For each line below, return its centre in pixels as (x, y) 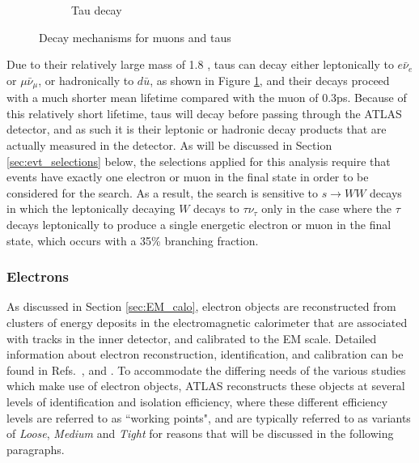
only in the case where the (326, 208)
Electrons (38, 276)
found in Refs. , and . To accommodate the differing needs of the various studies (206, 370)
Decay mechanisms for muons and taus (135, 37)
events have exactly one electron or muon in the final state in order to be (188, 177)
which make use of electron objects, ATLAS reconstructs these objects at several (206, 386)
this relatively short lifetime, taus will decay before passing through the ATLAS (204, 113)
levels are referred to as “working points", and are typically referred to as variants (209, 417)
